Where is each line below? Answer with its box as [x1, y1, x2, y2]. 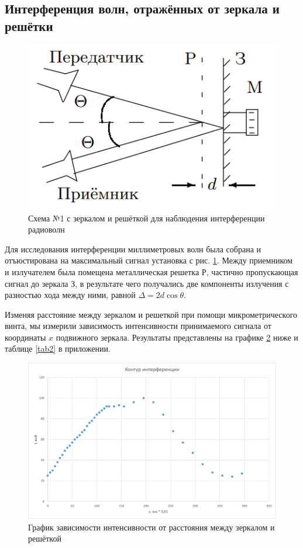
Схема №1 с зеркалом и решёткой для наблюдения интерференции [28, 211, 265, 224]
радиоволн [28, 223, 65, 235]
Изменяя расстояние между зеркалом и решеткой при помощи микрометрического [5, 308, 298, 320]
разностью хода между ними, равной [5, 289, 136, 301]
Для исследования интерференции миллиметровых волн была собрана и [5, 242, 261, 255]
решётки [5, 16, 53, 34]
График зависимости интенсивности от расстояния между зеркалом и [28, 521, 275, 533]
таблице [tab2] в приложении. [5, 342, 111, 355]
